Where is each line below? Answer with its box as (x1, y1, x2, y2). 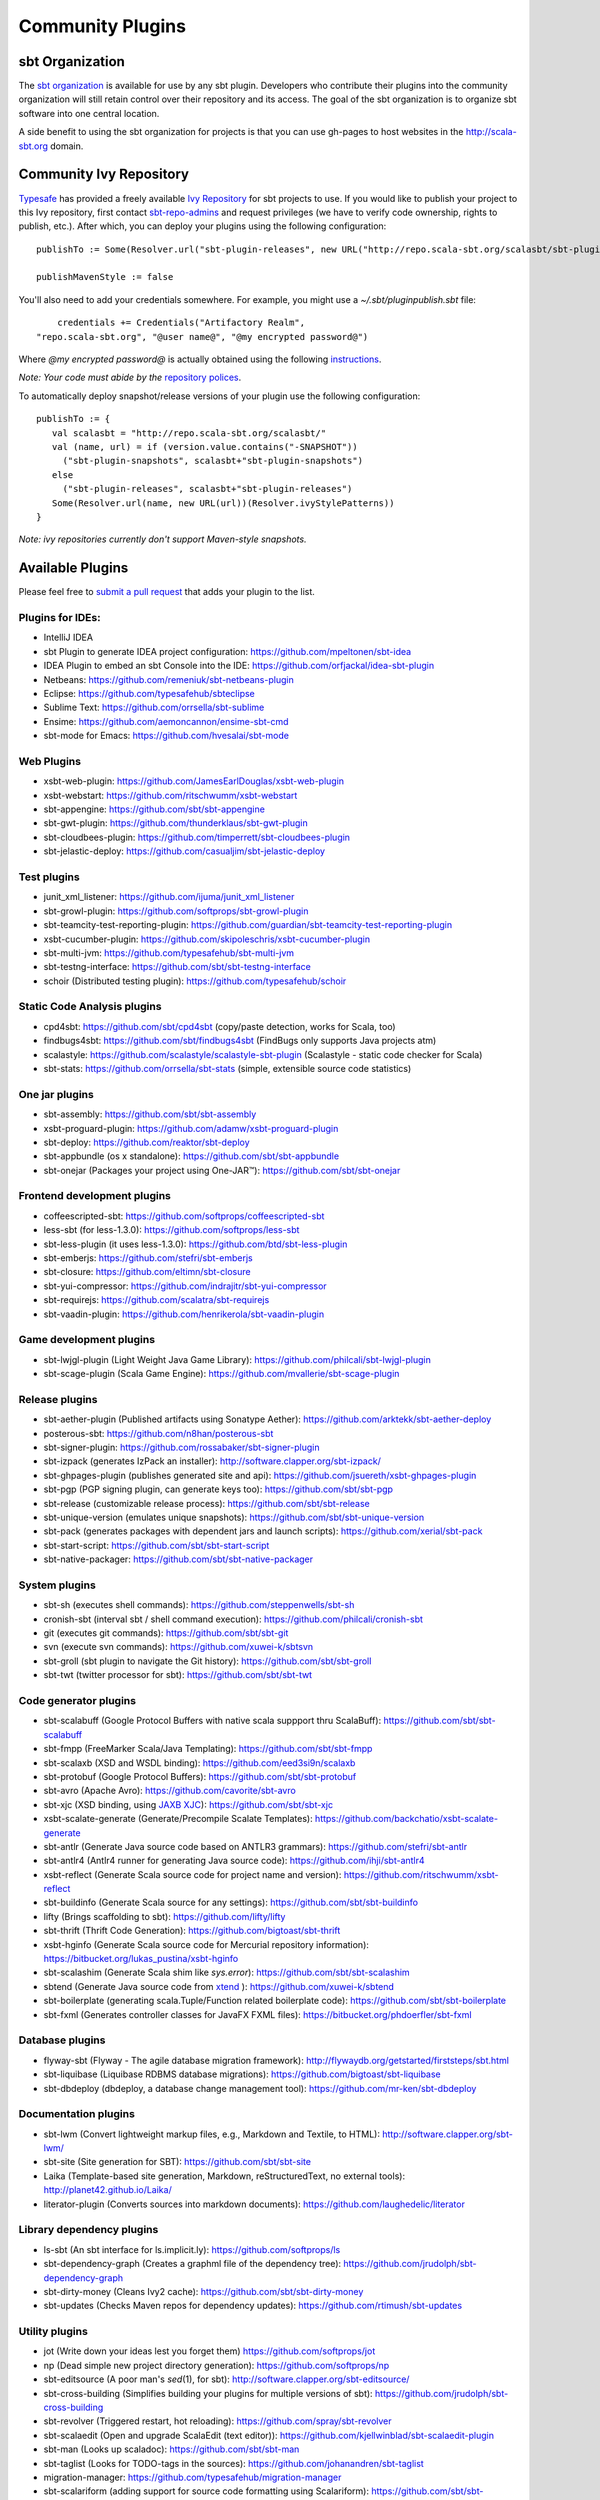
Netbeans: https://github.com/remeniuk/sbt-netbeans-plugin (43, 673, 294, 685)
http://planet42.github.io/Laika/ (43, 2184, 172, 2196)
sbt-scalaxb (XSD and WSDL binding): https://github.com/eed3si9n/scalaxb (43, 1756, 356, 1769)
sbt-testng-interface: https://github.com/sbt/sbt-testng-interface (43, 961, 312, 973)
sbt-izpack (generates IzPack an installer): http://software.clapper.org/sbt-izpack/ (43, 1455, 382, 1467)
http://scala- (465, 126, 517, 138)
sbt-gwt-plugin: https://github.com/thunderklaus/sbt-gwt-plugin (43, 817, 309, 829)
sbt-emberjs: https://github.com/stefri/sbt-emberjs (43, 1252, 254, 1264)
